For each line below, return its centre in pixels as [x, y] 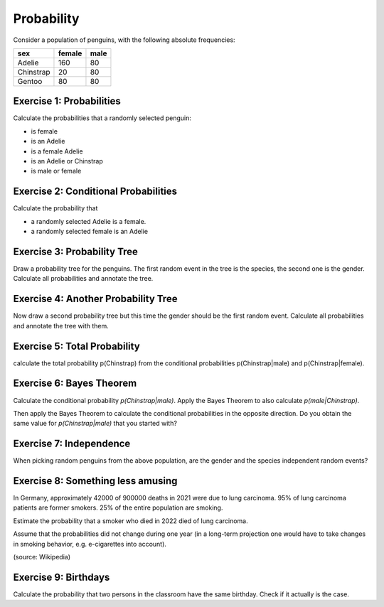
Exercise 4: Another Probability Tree [95, 299]
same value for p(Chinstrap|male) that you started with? [95, 424]
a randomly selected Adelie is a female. [89, 221]
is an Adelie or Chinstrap [67, 161]
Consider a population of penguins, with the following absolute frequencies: [124, 40]
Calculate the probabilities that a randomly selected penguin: [102, 118]
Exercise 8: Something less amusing [95, 481]
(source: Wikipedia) [42, 557]
